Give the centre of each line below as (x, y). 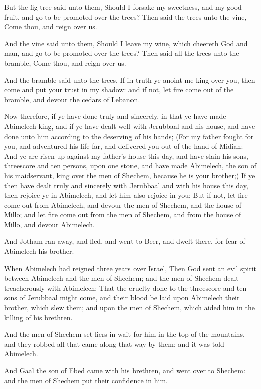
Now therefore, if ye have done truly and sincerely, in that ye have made (115, 116)
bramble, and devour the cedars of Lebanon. (72, 99)
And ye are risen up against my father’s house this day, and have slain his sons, (126, 155)
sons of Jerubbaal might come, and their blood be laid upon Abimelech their (122, 297)
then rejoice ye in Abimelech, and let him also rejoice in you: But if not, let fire (126, 195)
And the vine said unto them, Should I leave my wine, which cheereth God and (126, 43)
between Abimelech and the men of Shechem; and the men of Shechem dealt (121, 278)
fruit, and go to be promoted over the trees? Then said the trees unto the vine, (125, 16)
